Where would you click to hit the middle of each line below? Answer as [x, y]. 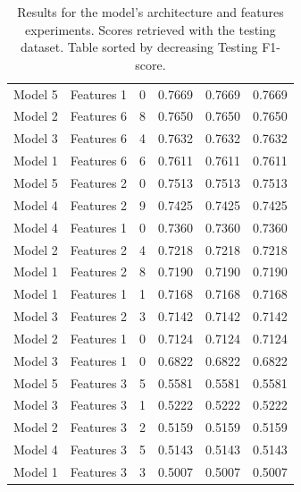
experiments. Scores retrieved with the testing [150, 29]
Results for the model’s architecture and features [150, 12]
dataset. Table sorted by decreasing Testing [139, 47]
